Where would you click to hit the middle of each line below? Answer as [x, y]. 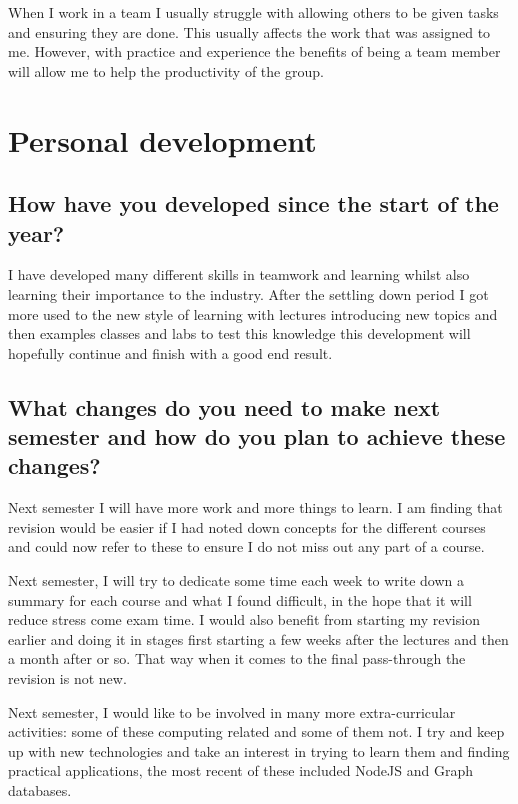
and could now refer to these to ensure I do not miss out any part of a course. [246, 546]
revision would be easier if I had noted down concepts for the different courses [247, 526]
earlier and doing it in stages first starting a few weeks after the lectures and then [258, 638]
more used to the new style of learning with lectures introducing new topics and [253, 313]
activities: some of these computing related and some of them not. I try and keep [256, 731]
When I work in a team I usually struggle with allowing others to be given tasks [253, 12]
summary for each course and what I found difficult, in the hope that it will [240, 599]
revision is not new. [67, 678]
